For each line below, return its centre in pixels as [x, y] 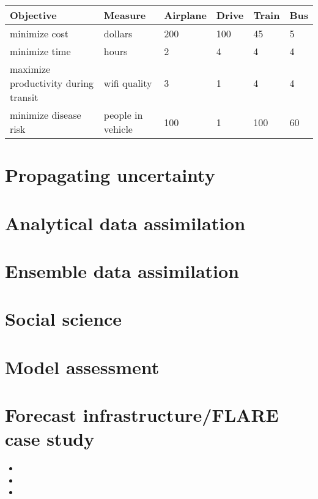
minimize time [40, 51]
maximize [30, 69]
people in [123, 115]
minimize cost [39, 33]
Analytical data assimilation [125, 223]
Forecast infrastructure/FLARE [142, 415]
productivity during [52, 83]
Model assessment [82, 366]
